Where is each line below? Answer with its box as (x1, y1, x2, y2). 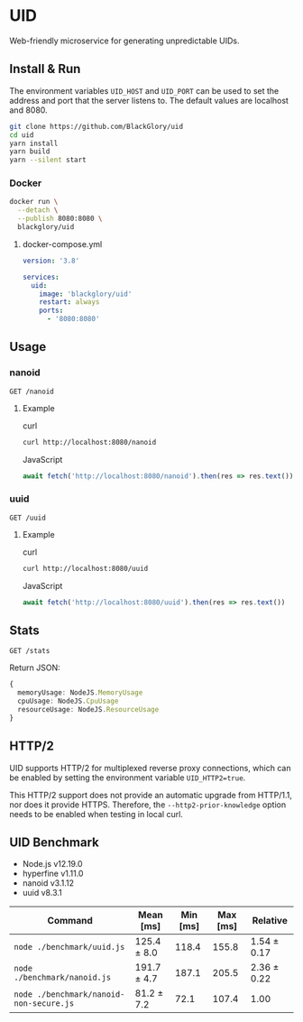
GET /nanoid (9, 387, 54, 396)
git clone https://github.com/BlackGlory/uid (9, 122, 183, 131)
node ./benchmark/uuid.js (14, 942, 125, 953)
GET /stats (9, 647, 50, 656)
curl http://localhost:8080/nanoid (22, 437, 157, 447)
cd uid (9, 130, 34, 140)
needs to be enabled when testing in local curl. (9, 808, 183, 819)
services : (22, 272, 60, 281)
